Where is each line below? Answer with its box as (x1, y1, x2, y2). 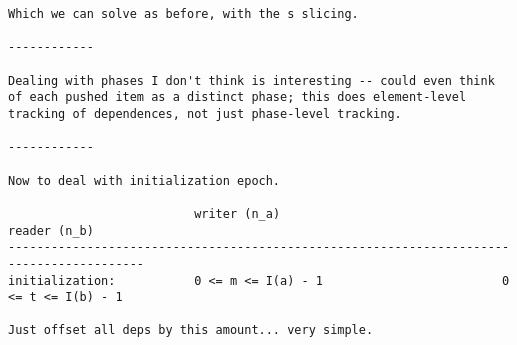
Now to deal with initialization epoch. (8, 173, 281, 188)
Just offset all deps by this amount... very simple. (8, 323, 374, 338)
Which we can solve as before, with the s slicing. (8, 7, 359, 21)
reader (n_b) (8, 223, 94, 238)
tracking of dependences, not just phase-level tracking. (8, 106, 402, 121)
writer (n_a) (194, 206, 281, 221)
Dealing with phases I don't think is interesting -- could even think (8, 73, 495, 88)
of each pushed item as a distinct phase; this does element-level (8, 90, 467, 105)
